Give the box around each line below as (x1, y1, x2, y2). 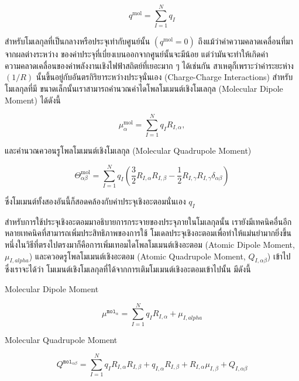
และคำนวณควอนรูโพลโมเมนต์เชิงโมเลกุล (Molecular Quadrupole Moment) (5, 144, 252, 157)
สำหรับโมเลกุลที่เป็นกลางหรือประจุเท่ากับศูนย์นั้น (5, 35, 150, 47)
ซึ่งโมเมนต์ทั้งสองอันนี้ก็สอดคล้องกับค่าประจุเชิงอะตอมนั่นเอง (5, 195, 186, 207)
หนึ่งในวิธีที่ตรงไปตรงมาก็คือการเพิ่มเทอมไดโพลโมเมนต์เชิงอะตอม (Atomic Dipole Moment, (5, 238, 295, 250)
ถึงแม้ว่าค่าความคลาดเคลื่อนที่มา (198, 35, 293, 47)
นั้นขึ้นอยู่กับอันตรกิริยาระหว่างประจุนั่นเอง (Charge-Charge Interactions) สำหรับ (36, 71, 293, 83)
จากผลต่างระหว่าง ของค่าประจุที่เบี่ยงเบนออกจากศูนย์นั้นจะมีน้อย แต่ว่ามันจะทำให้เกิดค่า (5, 48, 269, 60)
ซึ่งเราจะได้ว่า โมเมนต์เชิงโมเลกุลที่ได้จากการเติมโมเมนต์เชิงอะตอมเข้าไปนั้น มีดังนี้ (5, 263, 251, 275)
